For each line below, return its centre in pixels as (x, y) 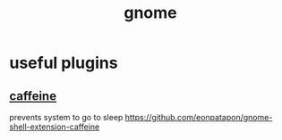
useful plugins (64, 63)
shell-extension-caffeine (55, 127)
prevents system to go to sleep (66, 117)
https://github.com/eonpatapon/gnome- (199, 117)
